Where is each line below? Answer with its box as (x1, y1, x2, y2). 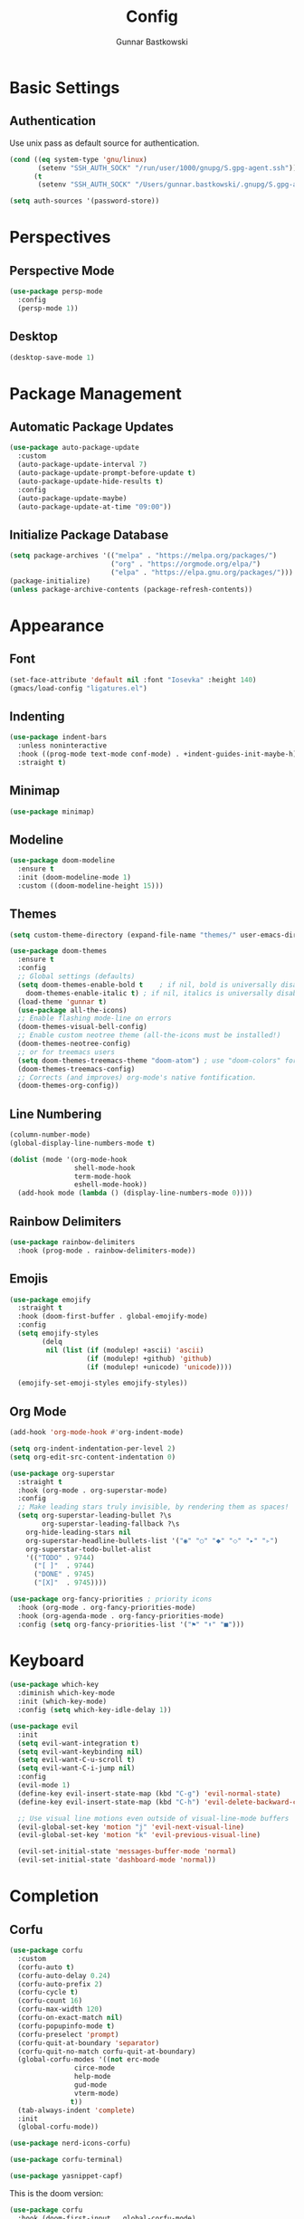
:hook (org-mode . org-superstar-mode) (17, 1486, 168, 1495)
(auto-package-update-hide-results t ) (17, 477, 165, 486)
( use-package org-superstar (9, 1469, 116, 1478)
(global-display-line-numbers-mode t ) (9, 1138, 156, 1148)
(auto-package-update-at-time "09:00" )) (17, 502, 172, 511)
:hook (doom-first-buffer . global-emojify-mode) (17, 1312, 208, 1321)
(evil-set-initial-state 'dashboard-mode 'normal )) (17, 1855, 217, 1865)
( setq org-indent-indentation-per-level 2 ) (9, 1444, 176, 1453)
